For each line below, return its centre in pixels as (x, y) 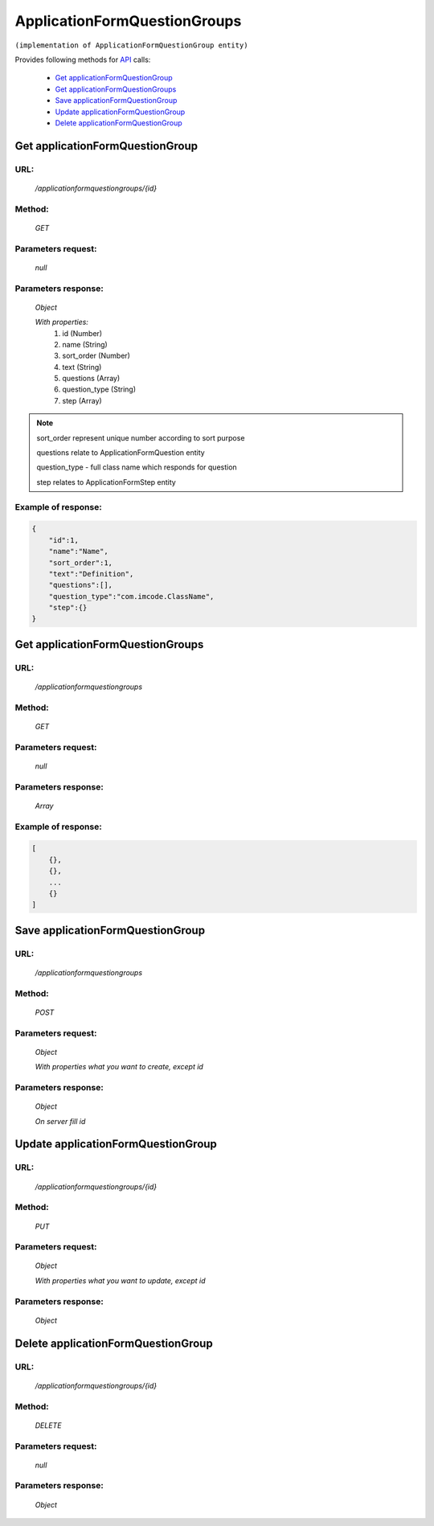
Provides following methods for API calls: (83, 59)
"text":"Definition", (91, 574)
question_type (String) (99, 389)
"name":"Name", (78, 552)
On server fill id (60, 1121)
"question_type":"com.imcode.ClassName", (131, 596)
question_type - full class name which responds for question (137, 467)
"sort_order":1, (80, 562)
